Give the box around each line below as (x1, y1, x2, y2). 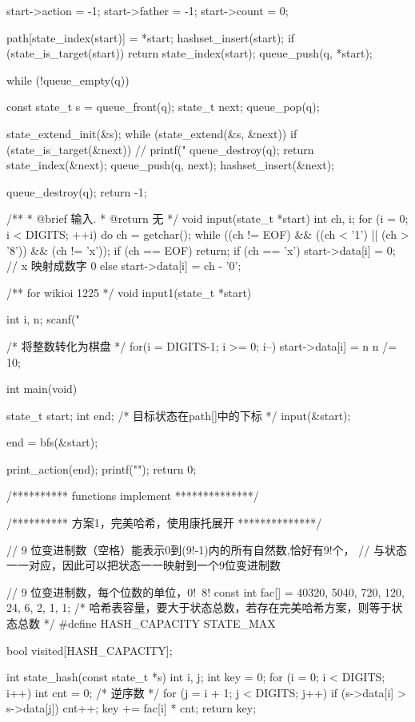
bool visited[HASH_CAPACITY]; (6, 641, 173, 658)
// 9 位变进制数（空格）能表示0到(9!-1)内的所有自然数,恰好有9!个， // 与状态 (6, 541, 407, 557)
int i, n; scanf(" (6, 311, 80, 327)
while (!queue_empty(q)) (6, 71, 130, 88)
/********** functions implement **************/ (6, 487, 259, 504)
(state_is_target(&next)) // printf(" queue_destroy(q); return (6, 141, 314, 157)
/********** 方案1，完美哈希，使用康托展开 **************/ (6, 514, 322, 531)
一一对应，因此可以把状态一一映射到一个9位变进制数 (6, 557, 281, 573)
